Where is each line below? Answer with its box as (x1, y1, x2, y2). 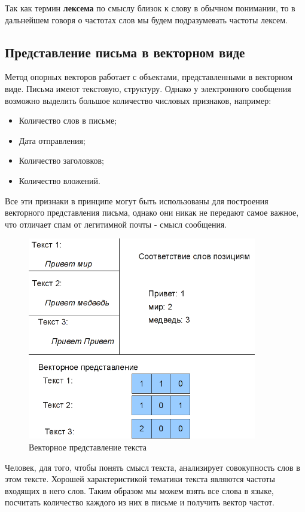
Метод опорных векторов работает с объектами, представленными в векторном (5, 70, 293, 83)
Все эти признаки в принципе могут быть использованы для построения (5, 194, 269, 207)
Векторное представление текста (29, 441, 147, 453)
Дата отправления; (19, 134, 86, 146)
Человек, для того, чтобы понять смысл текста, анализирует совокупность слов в (5, 461, 300, 473)
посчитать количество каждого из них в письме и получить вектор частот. (5, 496, 275, 508)
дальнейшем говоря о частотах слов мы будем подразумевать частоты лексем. (5, 13, 288, 26)
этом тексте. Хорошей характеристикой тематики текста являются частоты (5, 473, 275, 485)
